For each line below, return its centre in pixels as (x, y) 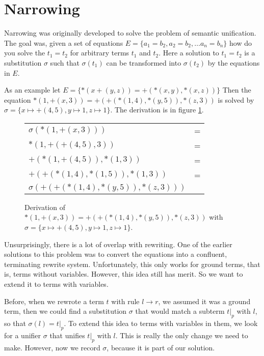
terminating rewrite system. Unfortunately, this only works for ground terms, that (132, 264)
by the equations (234, 62)
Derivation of (45, 207)
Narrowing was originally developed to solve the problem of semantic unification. (130, 33)
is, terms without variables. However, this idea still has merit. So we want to (124, 274)
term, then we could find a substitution (65, 311)
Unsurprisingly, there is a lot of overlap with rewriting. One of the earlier (118, 244)
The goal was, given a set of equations (64, 42)
